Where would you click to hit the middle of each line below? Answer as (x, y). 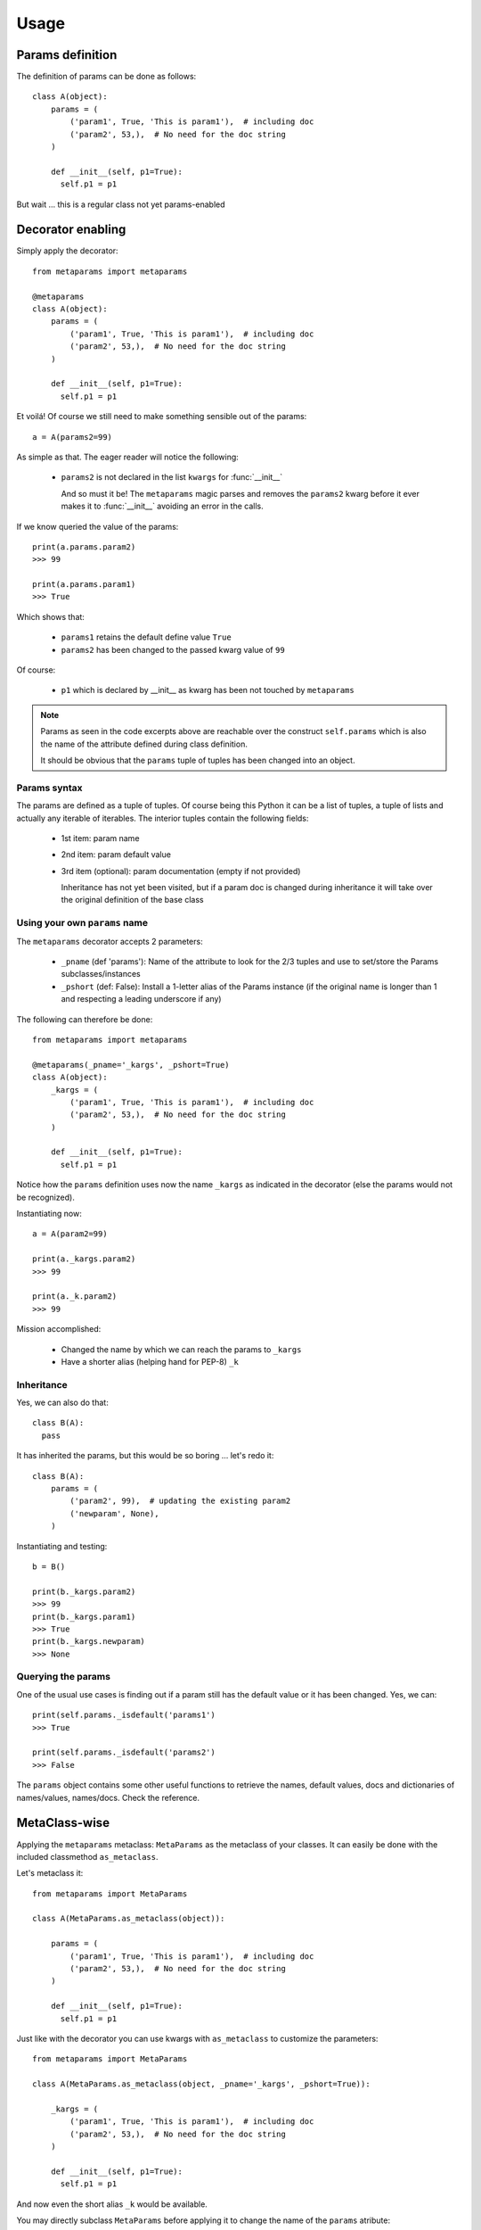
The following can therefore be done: (85, 1019)
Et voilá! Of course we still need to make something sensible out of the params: (162, 417)
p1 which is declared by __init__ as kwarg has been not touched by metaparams (208, 690)
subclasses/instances (101, 974)
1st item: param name (100, 838)
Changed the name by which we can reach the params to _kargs (181, 1349)
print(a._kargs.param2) (84, 1259)
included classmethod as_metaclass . (87, 1856)
